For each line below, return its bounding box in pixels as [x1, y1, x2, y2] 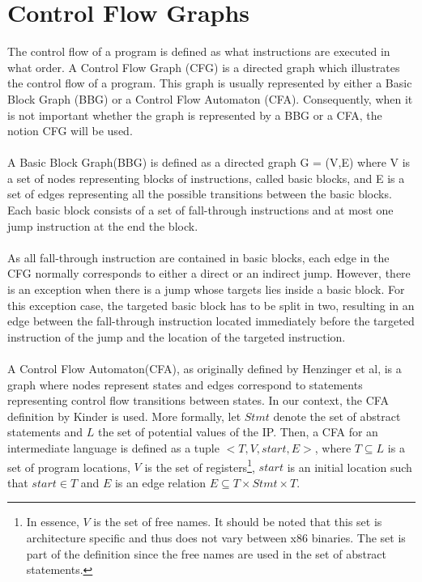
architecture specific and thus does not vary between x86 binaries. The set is [26, 529, 406, 546]
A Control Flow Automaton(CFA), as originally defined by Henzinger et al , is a [7, 360, 402, 376]
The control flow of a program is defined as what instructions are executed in [7, 43, 390, 60]
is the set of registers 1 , [144, 456, 255, 475]
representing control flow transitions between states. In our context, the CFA [7, 392, 389, 409]
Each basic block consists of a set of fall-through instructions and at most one [7, 202, 394, 219]
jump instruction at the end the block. [7, 217, 198, 234]
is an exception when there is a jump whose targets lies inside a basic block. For [7, 281, 405, 298]
